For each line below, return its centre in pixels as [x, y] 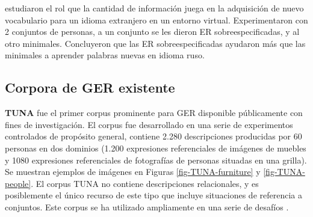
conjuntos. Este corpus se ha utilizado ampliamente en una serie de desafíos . [147, 206]
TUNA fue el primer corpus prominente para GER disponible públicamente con [154, 113]
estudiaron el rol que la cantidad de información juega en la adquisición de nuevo [154, 8]
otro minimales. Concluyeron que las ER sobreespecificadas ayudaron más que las [155, 43]
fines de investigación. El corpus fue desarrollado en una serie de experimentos [149, 124]
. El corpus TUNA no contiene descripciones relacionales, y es [145, 183]
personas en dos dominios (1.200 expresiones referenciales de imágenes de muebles [156, 148]
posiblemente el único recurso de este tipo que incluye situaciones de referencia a [153, 195]
